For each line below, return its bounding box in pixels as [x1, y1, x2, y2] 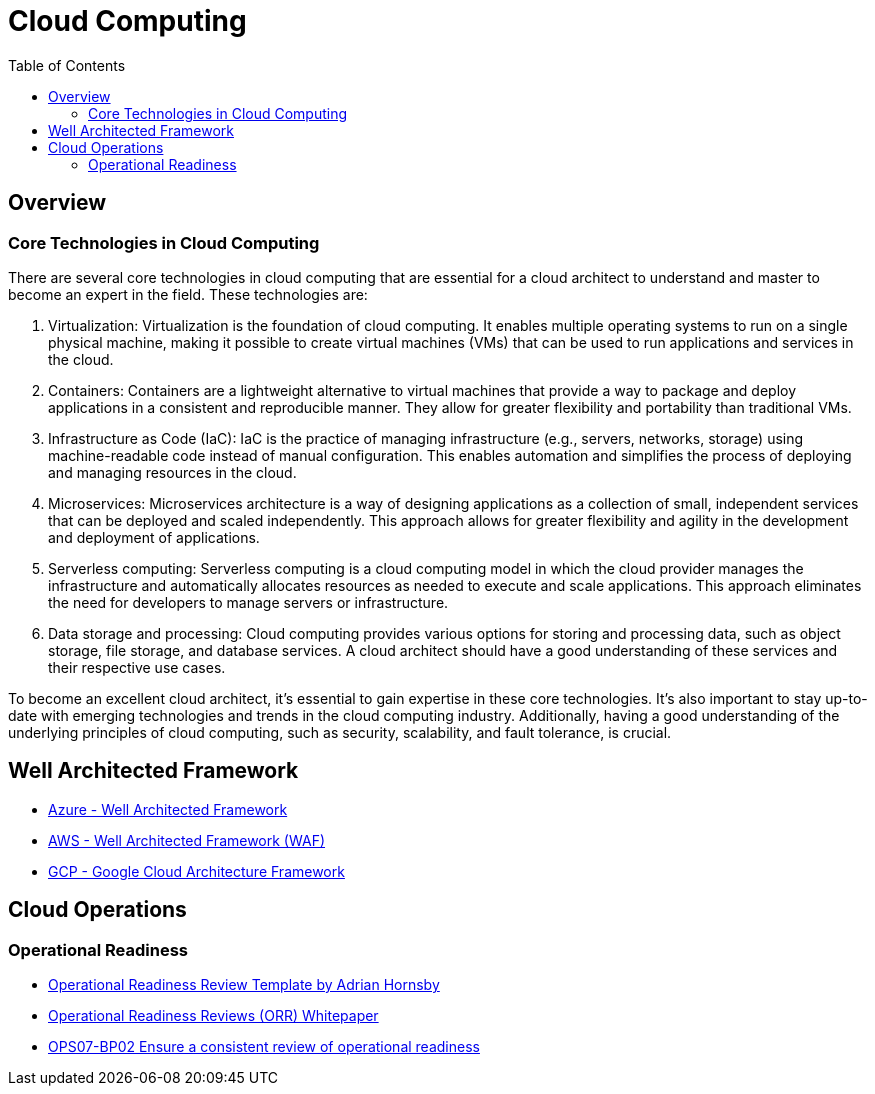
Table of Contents [8, 56, 126, 74]
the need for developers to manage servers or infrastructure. [48, 593, 449, 611]
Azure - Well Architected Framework [48, 800, 288, 818]
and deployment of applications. [48, 528, 260, 546]
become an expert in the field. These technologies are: [8, 285, 368, 303]
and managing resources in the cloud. [48, 463, 297, 481]
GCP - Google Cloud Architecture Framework [48, 862, 345, 880]
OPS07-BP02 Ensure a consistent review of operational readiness [48, 1038, 480, 1056]
